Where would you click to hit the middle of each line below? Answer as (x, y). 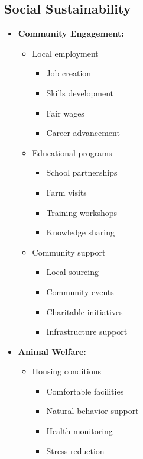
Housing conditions (67, 371)
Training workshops (82, 212)
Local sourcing (72, 272)
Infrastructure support (87, 332)
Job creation (69, 73)
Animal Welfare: (52, 351)
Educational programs (72, 152)
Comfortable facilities (85, 391)
